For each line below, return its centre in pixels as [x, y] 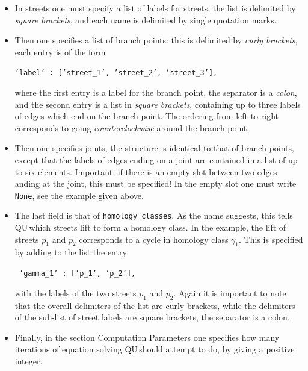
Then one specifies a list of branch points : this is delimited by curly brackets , [156, 40]
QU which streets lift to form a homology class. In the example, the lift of [150, 227]
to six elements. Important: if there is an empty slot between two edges [146, 171]
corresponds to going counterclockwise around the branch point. [132, 127]
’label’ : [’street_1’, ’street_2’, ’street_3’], [116, 73]
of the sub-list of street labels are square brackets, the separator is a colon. [152, 317]
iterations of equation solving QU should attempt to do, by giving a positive [155, 349]
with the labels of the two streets [75, 292]
